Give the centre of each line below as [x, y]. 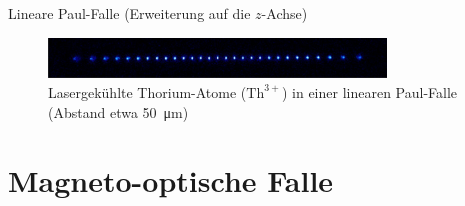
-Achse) [284, 13]
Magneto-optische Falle [171, 180]
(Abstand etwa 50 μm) [118, 111]
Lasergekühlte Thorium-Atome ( [147, 91]
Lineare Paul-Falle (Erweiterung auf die [129, 13]
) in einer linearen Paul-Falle [369, 91]
